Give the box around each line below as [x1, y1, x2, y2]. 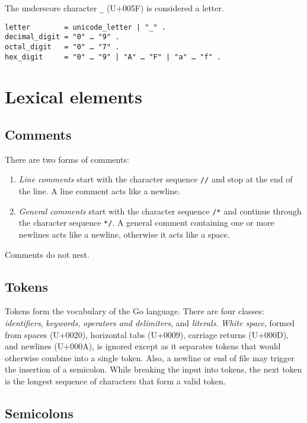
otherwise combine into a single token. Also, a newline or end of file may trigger [5, 351, 295, 364]
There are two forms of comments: [5, 153, 129, 165]
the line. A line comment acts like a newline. [18, 185, 181, 197]
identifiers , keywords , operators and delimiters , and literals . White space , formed [5, 317, 295, 329]
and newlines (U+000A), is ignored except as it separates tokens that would [5, 340, 281, 352]
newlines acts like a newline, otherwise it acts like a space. [18, 228, 230, 241]
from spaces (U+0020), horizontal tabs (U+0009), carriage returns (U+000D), [5, 328, 289, 340]
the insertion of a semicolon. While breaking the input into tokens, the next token [5, 363, 302, 375]
